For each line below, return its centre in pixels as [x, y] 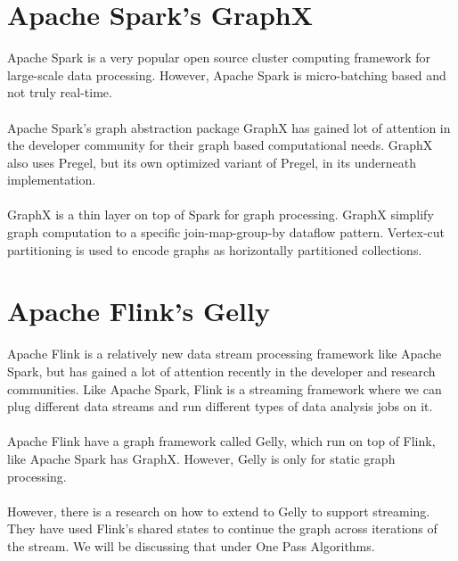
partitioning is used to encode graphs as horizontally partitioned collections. [215, 249]
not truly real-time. [60, 92]
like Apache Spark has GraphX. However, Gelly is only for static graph [201, 458]
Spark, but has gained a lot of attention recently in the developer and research [221, 371]
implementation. [52, 180]
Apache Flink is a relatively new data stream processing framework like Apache [225, 354]
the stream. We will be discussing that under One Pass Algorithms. [191, 545]
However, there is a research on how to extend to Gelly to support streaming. [219, 511]
